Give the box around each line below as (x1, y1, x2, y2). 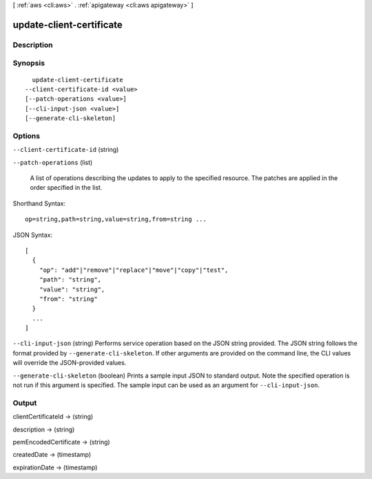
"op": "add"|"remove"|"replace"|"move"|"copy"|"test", (39, 266, 229, 274)
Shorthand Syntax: (12, 199, 65, 207)
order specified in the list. (30, 184, 103, 192)
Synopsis (12, 59, 45, 68)
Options (12, 131, 41, 141)
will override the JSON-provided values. (12, 359, 127, 367)
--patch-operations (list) (12, 158, 93, 166)
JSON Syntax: (12, 231, 53, 239)
